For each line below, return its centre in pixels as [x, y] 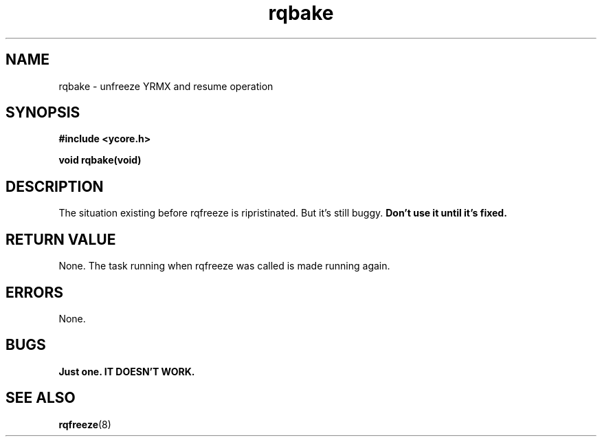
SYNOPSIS [43, 113]
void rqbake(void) [100, 160]
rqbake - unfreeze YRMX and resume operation [166, 86]
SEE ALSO [41, 398]
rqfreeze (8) [85, 424]
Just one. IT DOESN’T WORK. [127, 371]
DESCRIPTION [55, 186]
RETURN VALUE [61, 239]
